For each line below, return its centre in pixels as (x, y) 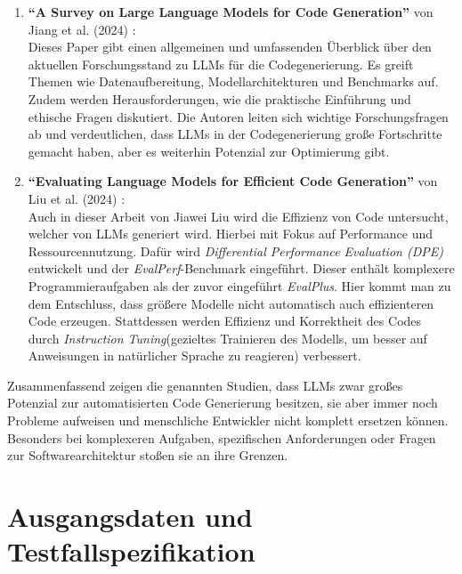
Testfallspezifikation (131, 551)
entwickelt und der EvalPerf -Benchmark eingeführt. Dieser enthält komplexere (241, 268)
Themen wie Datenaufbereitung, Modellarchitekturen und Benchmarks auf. (233, 81)
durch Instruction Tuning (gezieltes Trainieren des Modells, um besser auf (227, 338)
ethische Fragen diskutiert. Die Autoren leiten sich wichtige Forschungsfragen (238, 116)
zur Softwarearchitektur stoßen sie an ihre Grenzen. (148, 455)
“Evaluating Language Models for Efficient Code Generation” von (233, 181)
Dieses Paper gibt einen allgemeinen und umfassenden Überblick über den (230, 47)
